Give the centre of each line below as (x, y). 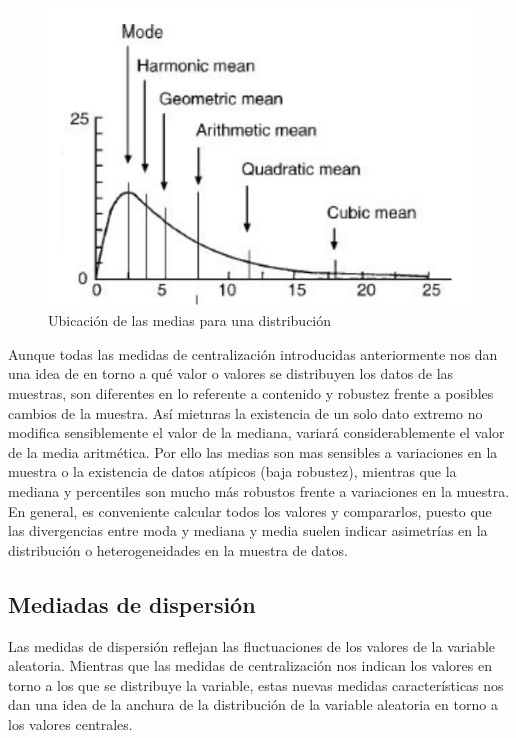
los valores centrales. (70, 723)
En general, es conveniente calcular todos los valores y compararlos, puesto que (250, 510)
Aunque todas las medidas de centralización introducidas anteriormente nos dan (253, 353)
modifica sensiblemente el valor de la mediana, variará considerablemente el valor (256, 432)
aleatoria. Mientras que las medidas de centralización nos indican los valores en (250, 665)
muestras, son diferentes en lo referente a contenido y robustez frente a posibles (251, 392)
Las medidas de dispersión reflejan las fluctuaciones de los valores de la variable (252, 645)
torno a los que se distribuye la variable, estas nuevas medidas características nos (256, 684)
